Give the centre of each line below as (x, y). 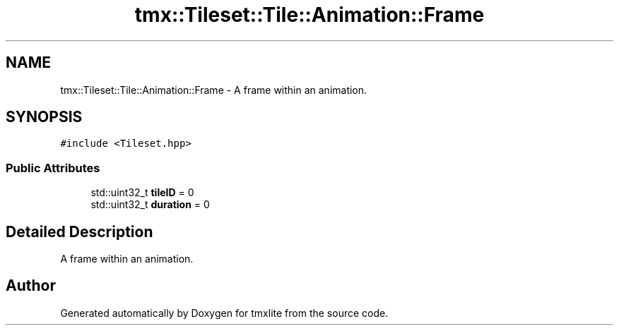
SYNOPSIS (44, 117)
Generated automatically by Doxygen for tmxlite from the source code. (224, 313)
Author (31, 286)
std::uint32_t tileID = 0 (142, 193)
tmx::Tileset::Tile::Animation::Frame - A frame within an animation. (214, 90)
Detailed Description (79, 231)
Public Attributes (53, 168)
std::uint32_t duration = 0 (150, 205)
